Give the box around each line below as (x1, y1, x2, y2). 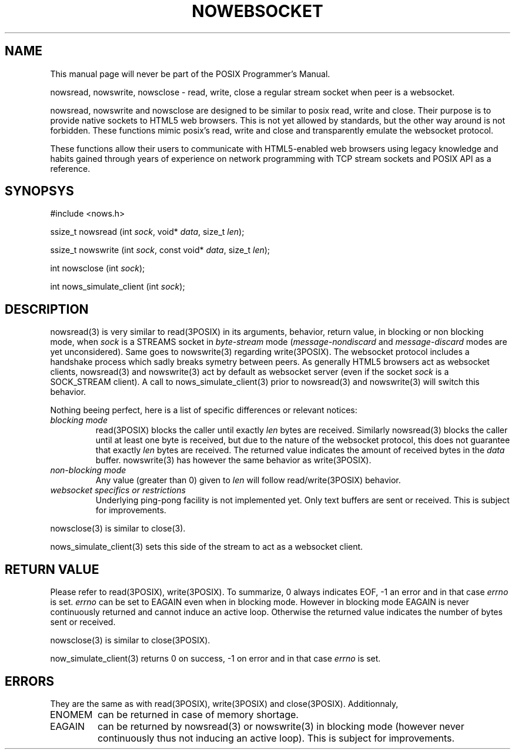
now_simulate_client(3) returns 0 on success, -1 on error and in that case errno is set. (50, 653, 381, 664)
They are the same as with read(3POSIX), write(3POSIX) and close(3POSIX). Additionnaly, (50, 698, 399, 709)
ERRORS (5, 673, 55, 689)
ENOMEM (49, 708, 93, 720)
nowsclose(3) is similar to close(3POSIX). (50, 635, 210, 646)
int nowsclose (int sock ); (50, 263, 145, 274)
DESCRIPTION (5, 301, 89, 317)
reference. (50, 163, 91, 174)
